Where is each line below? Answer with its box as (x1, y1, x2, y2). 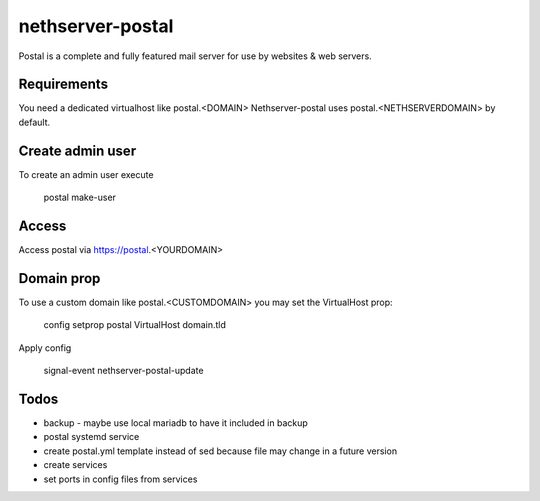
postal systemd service (43, 431, 140, 443)
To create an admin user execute (18, 168, 154, 180)
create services (43, 459, 108, 471)
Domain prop (18, 270, 101, 287)
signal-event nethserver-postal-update (43, 365, 204, 377)
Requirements (18, 76, 109, 93)
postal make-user (43, 191, 117, 204)
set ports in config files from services (43, 473, 198, 485)
